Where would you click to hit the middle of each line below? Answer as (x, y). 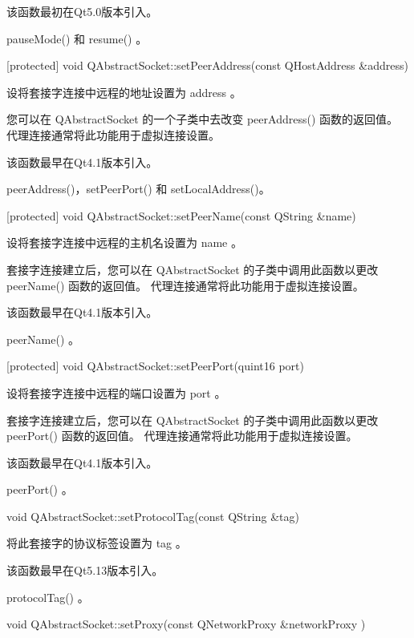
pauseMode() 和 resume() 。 (77, 38)
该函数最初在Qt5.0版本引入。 (82, 11)
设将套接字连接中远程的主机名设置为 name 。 (124, 242)
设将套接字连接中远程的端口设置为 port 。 (116, 392)
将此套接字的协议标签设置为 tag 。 (97, 543)
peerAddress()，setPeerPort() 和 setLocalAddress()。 (138, 189)
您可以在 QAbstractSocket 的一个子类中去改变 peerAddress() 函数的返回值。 (202, 119)
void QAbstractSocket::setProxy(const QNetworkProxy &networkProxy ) (186, 624)
